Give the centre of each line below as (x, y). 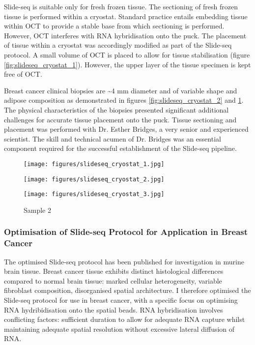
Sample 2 (37, 210)
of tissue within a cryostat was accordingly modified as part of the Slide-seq (118, 45)
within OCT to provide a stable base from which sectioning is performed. (114, 26)
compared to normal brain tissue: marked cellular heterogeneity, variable (113, 280)
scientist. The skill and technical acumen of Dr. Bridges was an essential (113, 138)
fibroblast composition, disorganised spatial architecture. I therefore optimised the (127, 290)
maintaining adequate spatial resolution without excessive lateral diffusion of (119, 329)
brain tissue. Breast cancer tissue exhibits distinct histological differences (114, 271)
